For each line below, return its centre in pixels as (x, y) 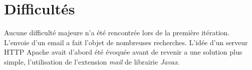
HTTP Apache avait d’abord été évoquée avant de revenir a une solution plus (123, 52)
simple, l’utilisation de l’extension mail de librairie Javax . (92, 61)
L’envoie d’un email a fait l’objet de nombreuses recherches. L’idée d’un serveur (126, 42)
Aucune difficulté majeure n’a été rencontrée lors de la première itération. (117, 33)
